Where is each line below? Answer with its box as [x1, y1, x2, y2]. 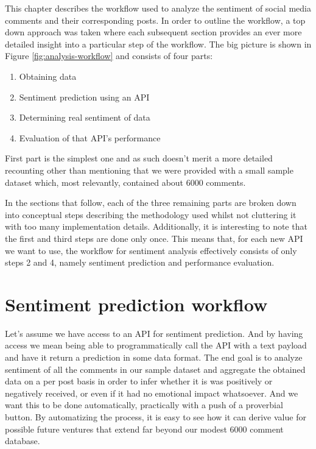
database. [5, 434, 40, 447]
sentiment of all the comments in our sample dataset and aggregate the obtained [5, 362, 306, 375]
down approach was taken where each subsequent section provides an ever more [5, 26, 302, 38]
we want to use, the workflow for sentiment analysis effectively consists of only [5, 244, 297, 256]
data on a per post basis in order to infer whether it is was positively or [5, 375, 273, 387]
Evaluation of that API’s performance [19, 131, 161, 144]
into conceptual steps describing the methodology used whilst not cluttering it [5, 208, 297, 221]
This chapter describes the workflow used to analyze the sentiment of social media [5, 2, 311, 14]
